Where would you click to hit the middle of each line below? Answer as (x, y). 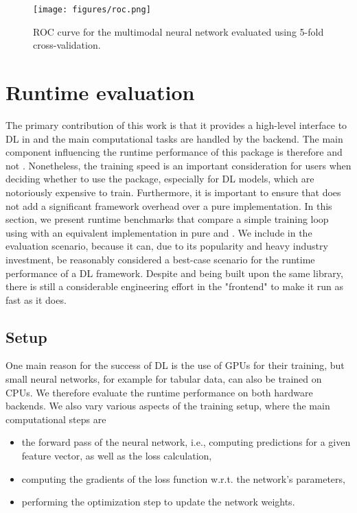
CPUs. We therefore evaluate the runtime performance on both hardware (159, 392)
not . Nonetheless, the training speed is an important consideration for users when (178, 165)
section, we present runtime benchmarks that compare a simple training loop (167, 219)
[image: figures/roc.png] (92, 10)
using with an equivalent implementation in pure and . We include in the (159, 232)
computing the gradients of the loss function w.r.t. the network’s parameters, (183, 478)
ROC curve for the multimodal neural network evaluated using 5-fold (178, 31)
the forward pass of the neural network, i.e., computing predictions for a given (186, 442)
